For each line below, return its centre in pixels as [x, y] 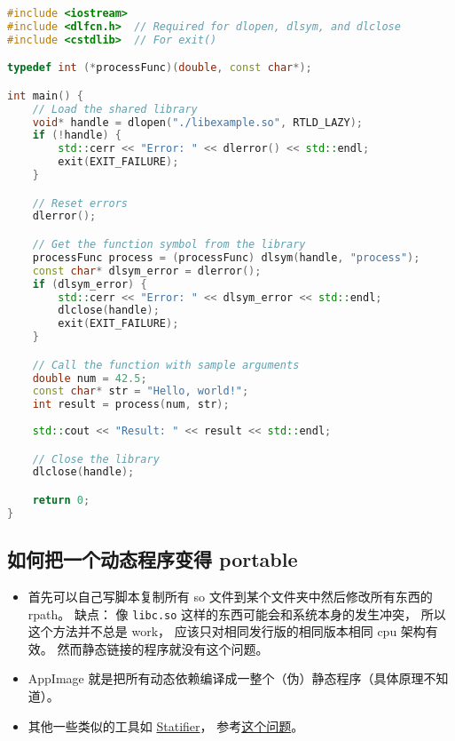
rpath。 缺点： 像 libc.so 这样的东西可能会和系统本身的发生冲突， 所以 [237, 614]
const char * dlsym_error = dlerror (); [147, 271]
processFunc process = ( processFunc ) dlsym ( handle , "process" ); [226, 257]
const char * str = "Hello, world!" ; [141, 391]
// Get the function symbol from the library [169, 244]
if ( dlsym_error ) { [90, 284]
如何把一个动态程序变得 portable [153, 559]
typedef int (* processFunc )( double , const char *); [160, 68]
